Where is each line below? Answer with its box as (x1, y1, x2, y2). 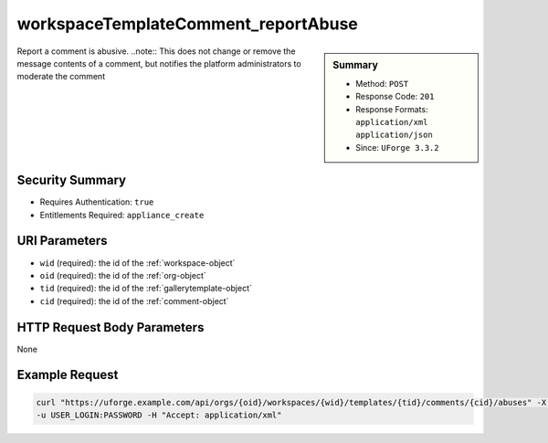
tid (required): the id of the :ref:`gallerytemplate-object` (39, 283, 253, 294)
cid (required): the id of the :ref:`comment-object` (39, 295, 229, 306)
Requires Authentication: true (39, 196, 154, 207)
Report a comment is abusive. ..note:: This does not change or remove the (16, 46, 296, 57)
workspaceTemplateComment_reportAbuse (16, 14, 358, 34)
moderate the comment (16, 71, 105, 82)
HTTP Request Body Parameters (16, 320, 205, 335)
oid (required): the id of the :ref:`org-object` (39, 269, 207, 280)
